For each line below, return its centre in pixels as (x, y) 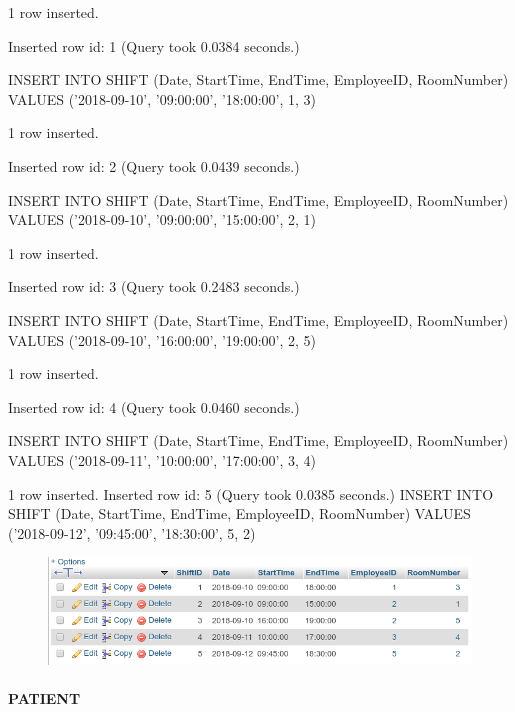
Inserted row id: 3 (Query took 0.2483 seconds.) (154, 286)
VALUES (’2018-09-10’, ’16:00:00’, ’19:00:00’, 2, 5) (162, 339)
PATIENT (44, 697)
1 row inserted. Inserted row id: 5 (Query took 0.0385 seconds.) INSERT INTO (251, 493)
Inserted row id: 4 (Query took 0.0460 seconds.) (154, 406)
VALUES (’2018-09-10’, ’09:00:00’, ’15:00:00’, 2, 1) (162, 219)
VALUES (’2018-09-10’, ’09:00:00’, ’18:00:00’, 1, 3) (162, 98)
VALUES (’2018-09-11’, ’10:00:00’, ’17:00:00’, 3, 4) (162, 459)
